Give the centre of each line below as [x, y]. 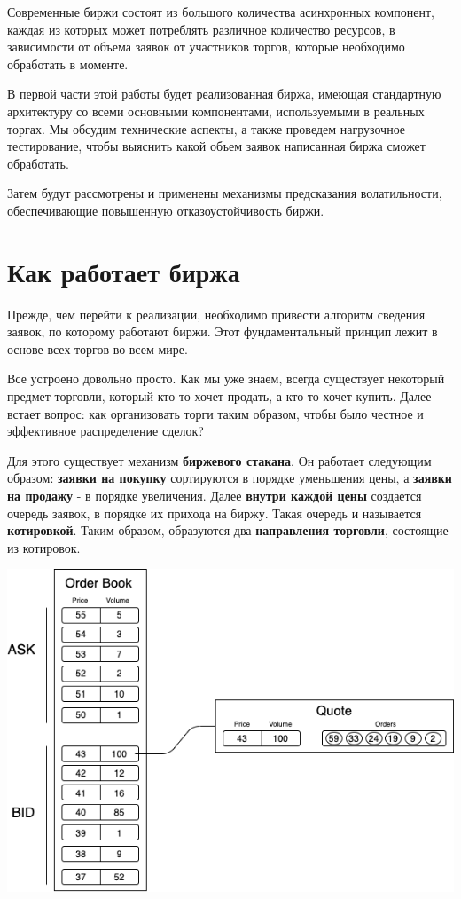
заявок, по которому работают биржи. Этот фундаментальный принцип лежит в [223, 331]
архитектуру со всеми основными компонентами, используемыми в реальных [216, 110]
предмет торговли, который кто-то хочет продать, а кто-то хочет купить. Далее [219, 396]
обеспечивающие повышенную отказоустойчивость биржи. [166, 210]
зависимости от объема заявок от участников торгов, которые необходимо [206, 47]
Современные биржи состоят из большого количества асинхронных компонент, [221, 12]
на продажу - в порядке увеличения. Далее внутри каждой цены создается [215, 495]
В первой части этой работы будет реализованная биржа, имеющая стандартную [224, 94]
